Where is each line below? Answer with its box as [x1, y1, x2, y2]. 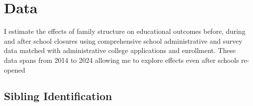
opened [4, 64, 25, 75]
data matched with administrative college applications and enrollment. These [4, 45, 236, 55]
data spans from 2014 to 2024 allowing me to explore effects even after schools [4, 54, 239, 65]
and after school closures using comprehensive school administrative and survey [4, 35, 243, 46]
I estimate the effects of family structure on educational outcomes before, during [4, 26, 246, 36]
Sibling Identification [4, 88, 112, 104]
